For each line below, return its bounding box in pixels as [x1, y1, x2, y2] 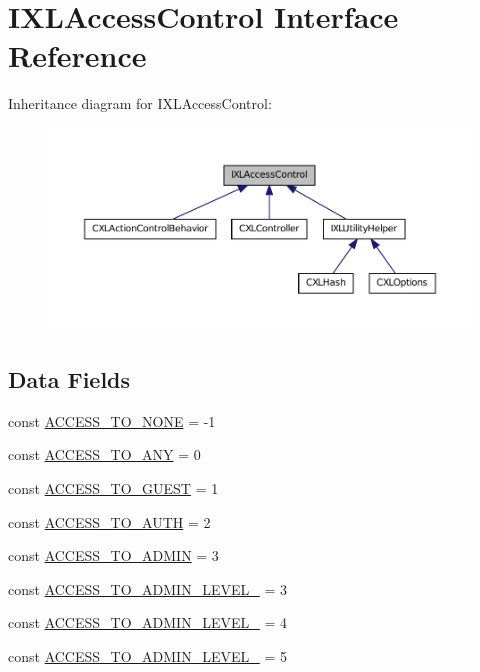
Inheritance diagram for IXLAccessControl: [8, 93, 272, 114]
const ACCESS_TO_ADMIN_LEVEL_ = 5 [8, 645, 287, 666]
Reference [8, 35, 147, 76]
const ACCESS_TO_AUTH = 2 [8, 511, 211, 532]
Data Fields [8, 363, 131, 394]
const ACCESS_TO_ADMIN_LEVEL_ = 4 [8, 612, 287, 633]
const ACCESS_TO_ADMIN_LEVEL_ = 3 [8, 578, 287, 599]
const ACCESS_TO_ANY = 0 [8, 444, 201, 465]
